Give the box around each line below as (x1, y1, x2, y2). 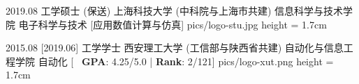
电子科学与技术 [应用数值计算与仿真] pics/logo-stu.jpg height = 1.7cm (18, 17, 327, 31)
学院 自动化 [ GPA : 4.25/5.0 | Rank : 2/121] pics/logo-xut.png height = (15, 53, 334, 68)
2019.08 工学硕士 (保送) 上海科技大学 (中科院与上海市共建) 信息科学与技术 (6, 3, 344, 17)
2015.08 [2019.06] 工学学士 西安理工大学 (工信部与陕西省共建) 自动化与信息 (6, 40, 344, 55)
